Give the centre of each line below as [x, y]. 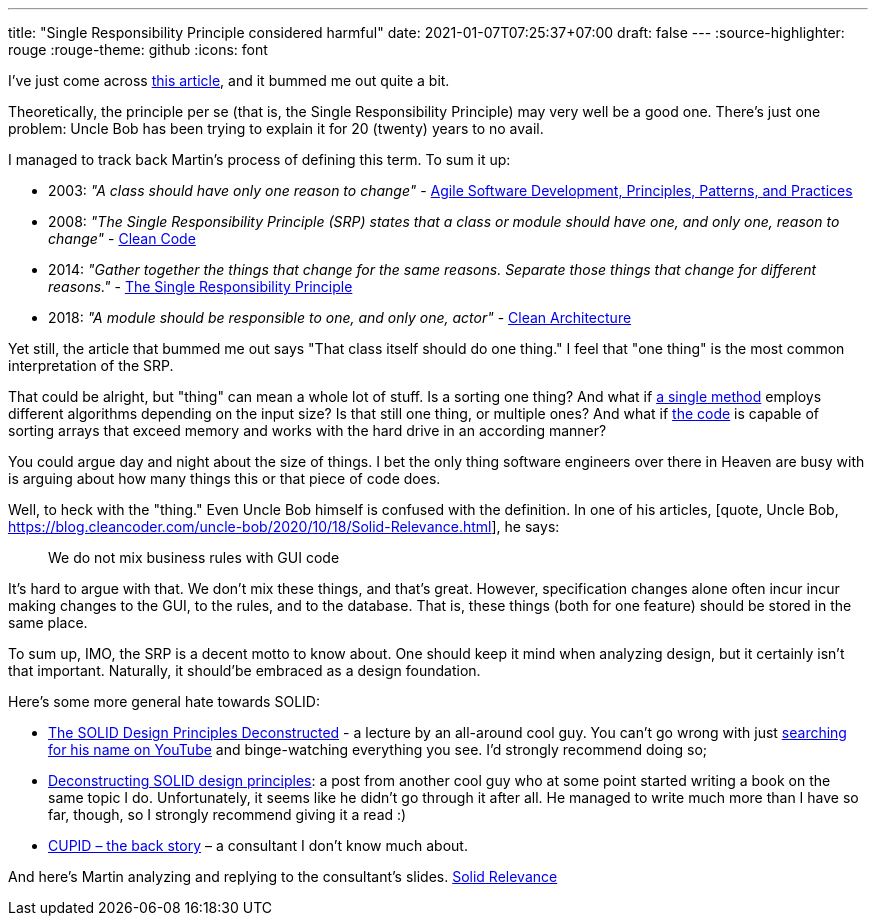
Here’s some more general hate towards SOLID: [164, 701]
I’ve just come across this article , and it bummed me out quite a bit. [229, 80]
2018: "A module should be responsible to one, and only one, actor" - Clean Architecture [340, 317]
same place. [48, 622]
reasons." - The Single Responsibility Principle [200, 286]
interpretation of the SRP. [91, 365]
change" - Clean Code [122, 238]
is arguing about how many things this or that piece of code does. [224, 478]
